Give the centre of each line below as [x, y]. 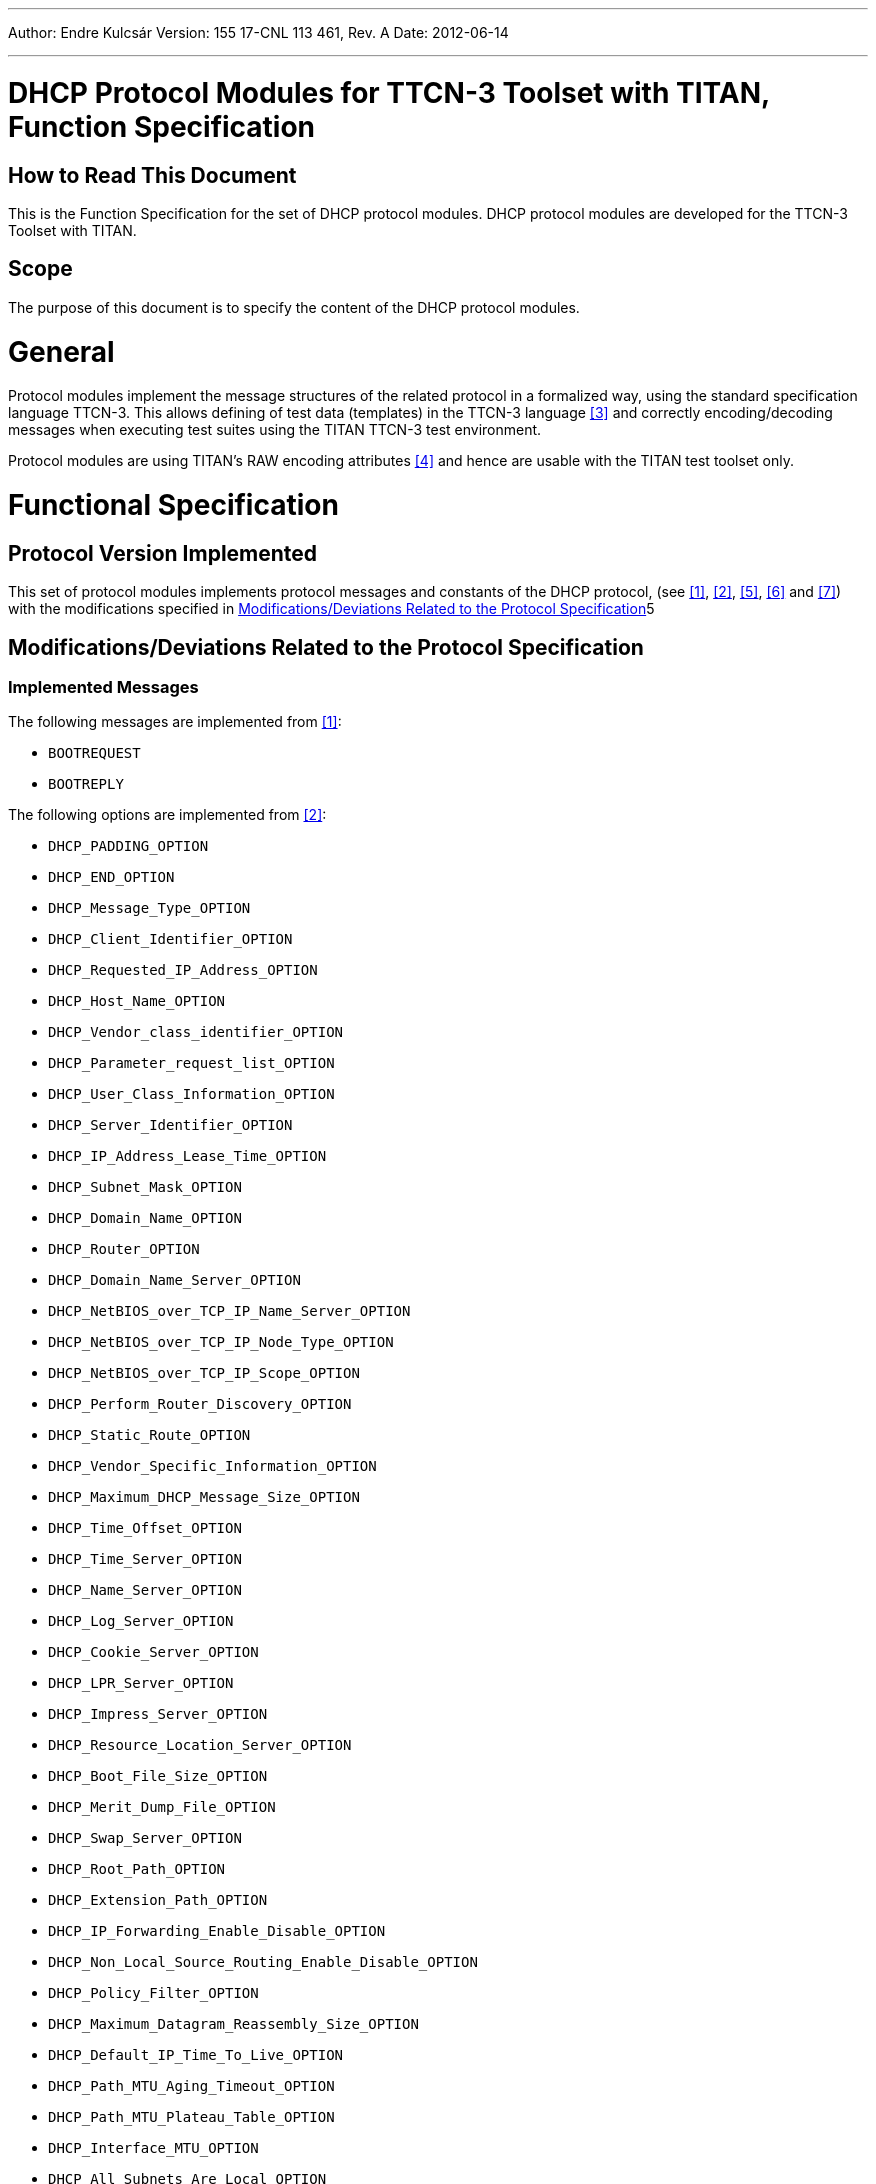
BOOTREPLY [86, 784]
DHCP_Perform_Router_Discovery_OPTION [200, 1404]
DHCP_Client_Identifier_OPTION [170, 939]
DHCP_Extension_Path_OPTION [158, 1900]
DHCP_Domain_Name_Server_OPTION [174, 1280]
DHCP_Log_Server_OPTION [141, 1621]
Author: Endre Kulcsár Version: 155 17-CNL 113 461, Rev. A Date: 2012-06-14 [258, 32]
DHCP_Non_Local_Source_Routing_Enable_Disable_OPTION [263, 1962]
